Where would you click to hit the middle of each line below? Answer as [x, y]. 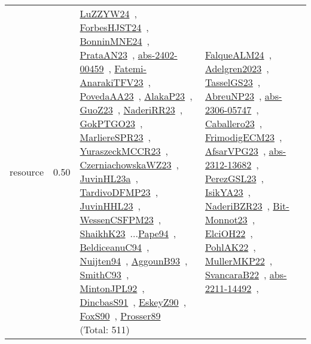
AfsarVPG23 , [235, 151]
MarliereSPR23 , [115, 137]
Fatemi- [130, 68]
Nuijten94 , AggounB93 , [134, 261]
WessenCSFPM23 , [121, 219]
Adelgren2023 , [237, 68]
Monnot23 [226, 219]
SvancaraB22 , [236, 274]
